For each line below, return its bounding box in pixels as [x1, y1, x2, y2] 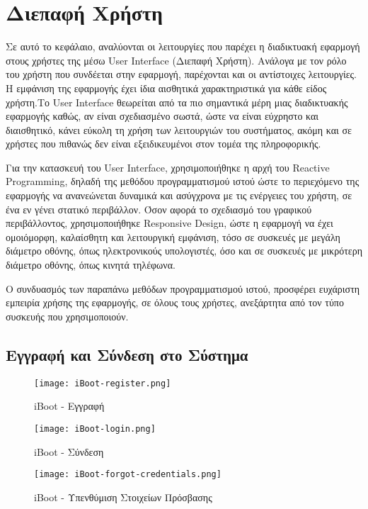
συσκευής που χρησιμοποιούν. [6, 308, 129, 323]
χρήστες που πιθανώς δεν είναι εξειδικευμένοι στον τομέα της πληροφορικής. [6, 136, 321, 151]
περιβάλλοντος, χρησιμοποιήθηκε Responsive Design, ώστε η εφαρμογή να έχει [6, 216, 333, 230]
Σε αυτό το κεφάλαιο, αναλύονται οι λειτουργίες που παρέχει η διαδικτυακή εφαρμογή [6, 39, 360, 54]
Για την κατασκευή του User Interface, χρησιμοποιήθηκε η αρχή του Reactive [6, 160, 330, 174]
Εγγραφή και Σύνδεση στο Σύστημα [6, 343, 248, 365]
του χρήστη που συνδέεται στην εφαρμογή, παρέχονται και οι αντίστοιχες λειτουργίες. [6, 67, 357, 82]
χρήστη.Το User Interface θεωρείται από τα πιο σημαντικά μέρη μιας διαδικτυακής [6, 94, 348, 109]
